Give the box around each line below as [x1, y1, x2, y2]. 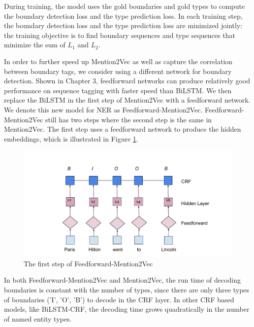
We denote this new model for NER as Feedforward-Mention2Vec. [4, 104, 203, 114]
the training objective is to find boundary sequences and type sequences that [4, 30, 235, 40]
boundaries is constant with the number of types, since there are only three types [4, 284, 250, 294]
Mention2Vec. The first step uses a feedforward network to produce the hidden [4, 124, 241, 134]
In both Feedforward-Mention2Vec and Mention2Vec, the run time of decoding [4, 275, 241, 285]
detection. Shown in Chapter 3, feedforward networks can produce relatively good [4, 75, 251, 86]
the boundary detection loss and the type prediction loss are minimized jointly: [4, 20, 243, 31]
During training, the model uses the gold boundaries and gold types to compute [4, 1, 245, 11]
